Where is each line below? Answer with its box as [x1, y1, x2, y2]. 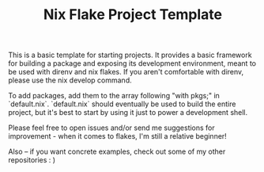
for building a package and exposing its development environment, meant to [8, 59, 257, 68]
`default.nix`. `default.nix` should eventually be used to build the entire [8, 99, 236, 109]
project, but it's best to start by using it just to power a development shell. [8, 108, 248, 117]
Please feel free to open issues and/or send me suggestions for [8, 123, 215, 132]
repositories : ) [8, 155, 56, 165]
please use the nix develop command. [8, 75, 132, 85]
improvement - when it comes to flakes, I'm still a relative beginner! [8, 132, 227, 141]
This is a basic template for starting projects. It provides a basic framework [8, 50, 252, 60]
